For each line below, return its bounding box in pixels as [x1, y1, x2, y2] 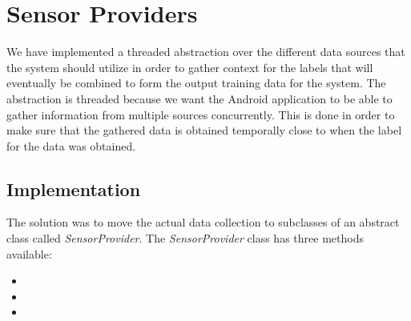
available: [6, 245, 52, 262]
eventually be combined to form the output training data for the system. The [6, 74, 386, 91]
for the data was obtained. [6, 137, 136, 154]
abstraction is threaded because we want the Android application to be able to [6, 90, 393, 106]
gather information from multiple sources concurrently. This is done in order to [6, 106, 395, 122]
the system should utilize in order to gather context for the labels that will [6, 58, 373, 75]
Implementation [6, 176, 141, 201]
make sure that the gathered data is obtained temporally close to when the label [6, 122, 402, 138]
